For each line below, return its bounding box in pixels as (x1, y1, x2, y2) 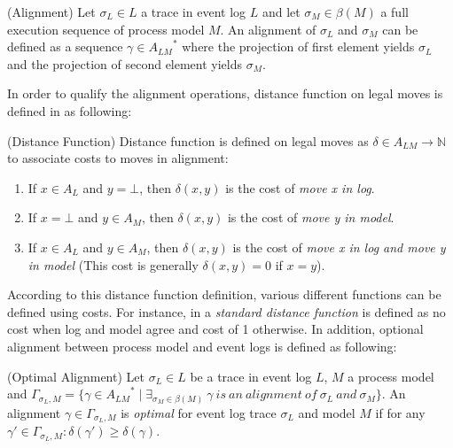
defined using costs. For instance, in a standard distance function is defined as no (7, 302, 446, 321)
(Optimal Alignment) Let (7, 367, 144, 385)
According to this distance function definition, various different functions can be (7, 285, 441, 304)
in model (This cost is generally (27, 255, 199, 274)
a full (380, 3, 409, 20)
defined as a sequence (7, 37, 123, 56)
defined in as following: (7, 101, 132, 120)
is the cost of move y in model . (227, 208, 394, 227)
